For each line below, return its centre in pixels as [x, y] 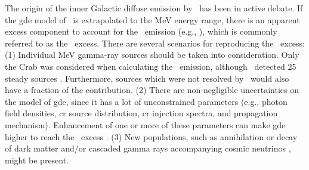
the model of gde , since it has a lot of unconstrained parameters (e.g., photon [146, 101]
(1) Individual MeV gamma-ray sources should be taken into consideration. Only [152, 55]
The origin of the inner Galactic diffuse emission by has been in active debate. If [154, 8]
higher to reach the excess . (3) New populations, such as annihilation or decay [151, 136]
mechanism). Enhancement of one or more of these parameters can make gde [145, 124]
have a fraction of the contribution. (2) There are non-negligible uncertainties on [152, 90]
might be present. [37, 160]
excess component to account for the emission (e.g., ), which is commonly [141, 31]
